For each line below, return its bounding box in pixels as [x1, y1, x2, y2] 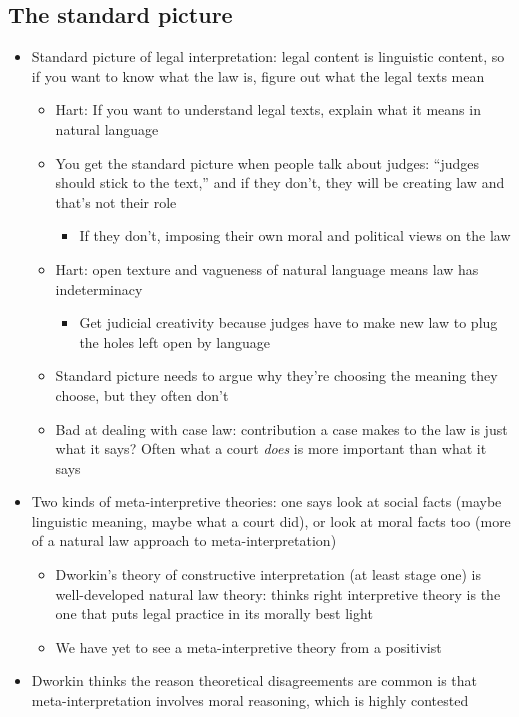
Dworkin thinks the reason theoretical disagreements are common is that [31, 670, 478, 691]
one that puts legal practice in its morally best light [55, 603, 373, 624]
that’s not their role [55, 191, 177, 212]
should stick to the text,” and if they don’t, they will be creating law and [55, 172, 505, 193]
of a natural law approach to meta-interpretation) [31, 530, 337, 551]
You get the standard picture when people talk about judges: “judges [55, 152, 480, 173]
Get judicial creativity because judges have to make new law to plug [79, 312, 498, 333]
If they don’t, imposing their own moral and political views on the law [79, 225, 511, 246]
